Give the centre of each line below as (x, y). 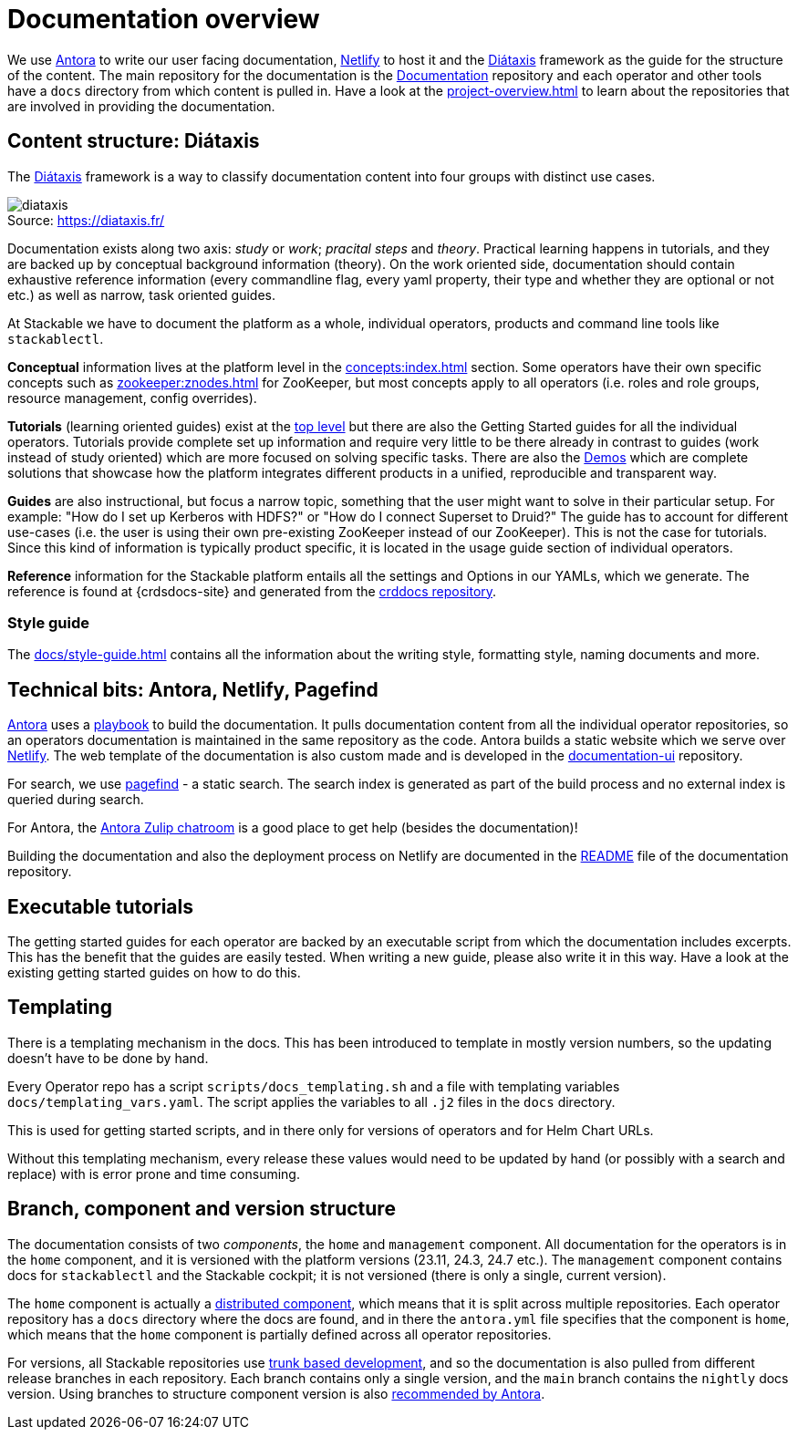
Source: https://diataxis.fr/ (86, 220)
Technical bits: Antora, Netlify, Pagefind (193, 689)
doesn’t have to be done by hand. (108, 1058)
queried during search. (76, 800)
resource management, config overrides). (132, 398)
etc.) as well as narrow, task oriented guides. (142, 295)
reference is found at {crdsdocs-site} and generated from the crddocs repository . (252, 591)
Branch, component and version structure (202, 1209)
